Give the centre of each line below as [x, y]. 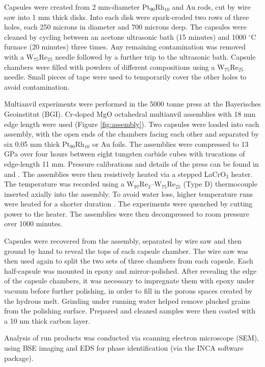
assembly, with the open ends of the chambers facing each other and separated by [131, 134]
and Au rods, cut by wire [211, 7]
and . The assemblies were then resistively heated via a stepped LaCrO [115, 174]
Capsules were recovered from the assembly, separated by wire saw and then [123, 241]
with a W [19, 56]
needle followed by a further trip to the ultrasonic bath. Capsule [155, 56]
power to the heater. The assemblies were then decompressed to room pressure [127, 213]
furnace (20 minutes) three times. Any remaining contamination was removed [125, 47]
